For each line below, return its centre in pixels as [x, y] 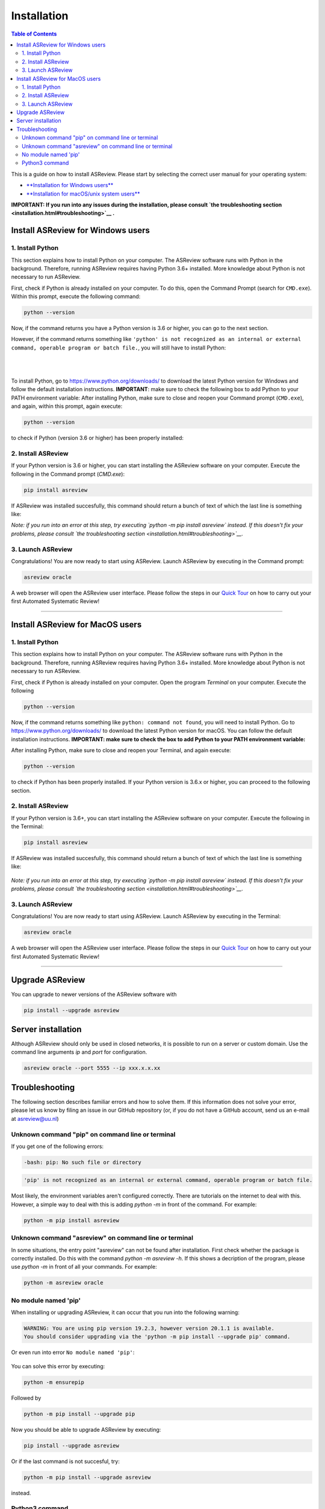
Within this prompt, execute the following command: [76, 296]
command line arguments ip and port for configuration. [79, 1052]
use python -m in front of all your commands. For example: [84, 1267]
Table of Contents [34, 34]
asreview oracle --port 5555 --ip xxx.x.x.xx [92, 1068]
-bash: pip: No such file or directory [82, 1162]
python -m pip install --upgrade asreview [87, 1477]
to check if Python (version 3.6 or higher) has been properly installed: [97, 438]
